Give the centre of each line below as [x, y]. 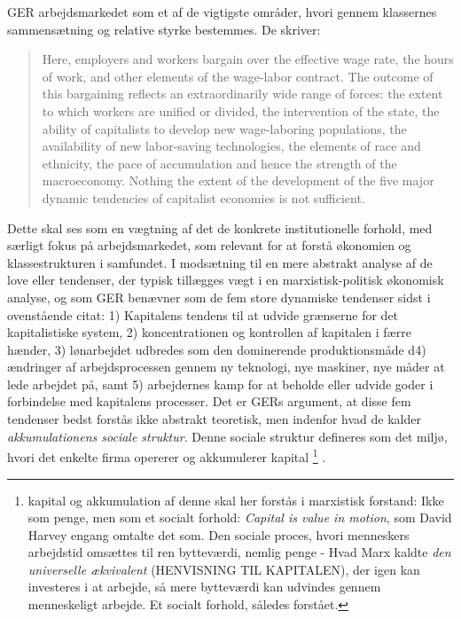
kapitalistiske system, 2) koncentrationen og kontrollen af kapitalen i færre [209, 332]
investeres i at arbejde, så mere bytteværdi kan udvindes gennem [204, 587]
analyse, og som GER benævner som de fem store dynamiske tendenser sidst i [219, 297]
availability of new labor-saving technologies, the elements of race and [231, 146]
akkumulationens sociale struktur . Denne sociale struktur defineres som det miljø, [227, 436]
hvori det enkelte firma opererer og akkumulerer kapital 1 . [167, 455]
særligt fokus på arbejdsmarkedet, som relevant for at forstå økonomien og [209, 245]
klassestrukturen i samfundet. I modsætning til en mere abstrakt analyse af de [220, 262]
